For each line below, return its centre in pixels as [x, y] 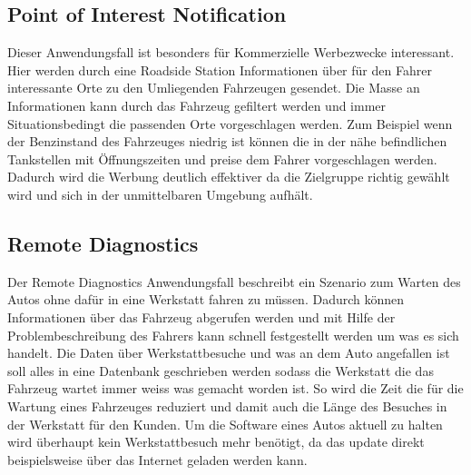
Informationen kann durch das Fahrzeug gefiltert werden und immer [197, 105]
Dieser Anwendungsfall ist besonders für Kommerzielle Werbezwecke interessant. [231, 52]
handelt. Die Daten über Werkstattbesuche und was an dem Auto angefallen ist [229, 353]
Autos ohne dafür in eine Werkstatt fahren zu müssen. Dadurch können [206, 299]
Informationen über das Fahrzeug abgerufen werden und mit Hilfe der [201, 317]
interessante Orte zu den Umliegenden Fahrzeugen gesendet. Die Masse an [214, 88]
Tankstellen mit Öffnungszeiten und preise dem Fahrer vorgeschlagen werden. [222, 158]
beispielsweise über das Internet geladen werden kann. [157, 459]
